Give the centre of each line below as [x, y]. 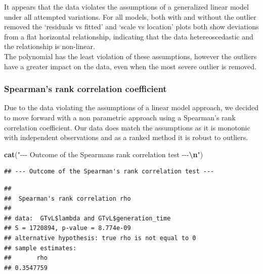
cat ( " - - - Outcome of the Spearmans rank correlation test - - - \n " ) [104, 154]
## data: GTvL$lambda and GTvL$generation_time [87, 218]
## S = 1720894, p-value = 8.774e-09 [68, 228]
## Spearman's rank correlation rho [68, 198]
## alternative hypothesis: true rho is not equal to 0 [100, 238]
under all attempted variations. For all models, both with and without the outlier [130, 16]
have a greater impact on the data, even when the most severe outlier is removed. [130, 66]
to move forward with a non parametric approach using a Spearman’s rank [120, 117]
